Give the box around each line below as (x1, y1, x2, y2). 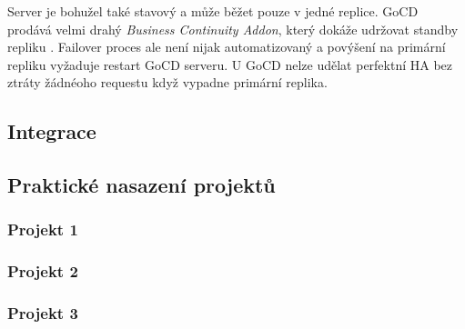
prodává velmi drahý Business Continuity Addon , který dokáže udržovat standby (7, 19, 459, 38)
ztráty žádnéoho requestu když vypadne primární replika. (7, 73, 328, 92)
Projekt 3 (7, 302, 78, 324)
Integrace (7, 117, 96, 145)
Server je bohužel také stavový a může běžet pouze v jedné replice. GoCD (7, 2, 419, 20)
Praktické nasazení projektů (7, 171, 276, 199)
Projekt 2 (7, 260, 78, 283)
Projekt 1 (7, 218, 78, 241)
